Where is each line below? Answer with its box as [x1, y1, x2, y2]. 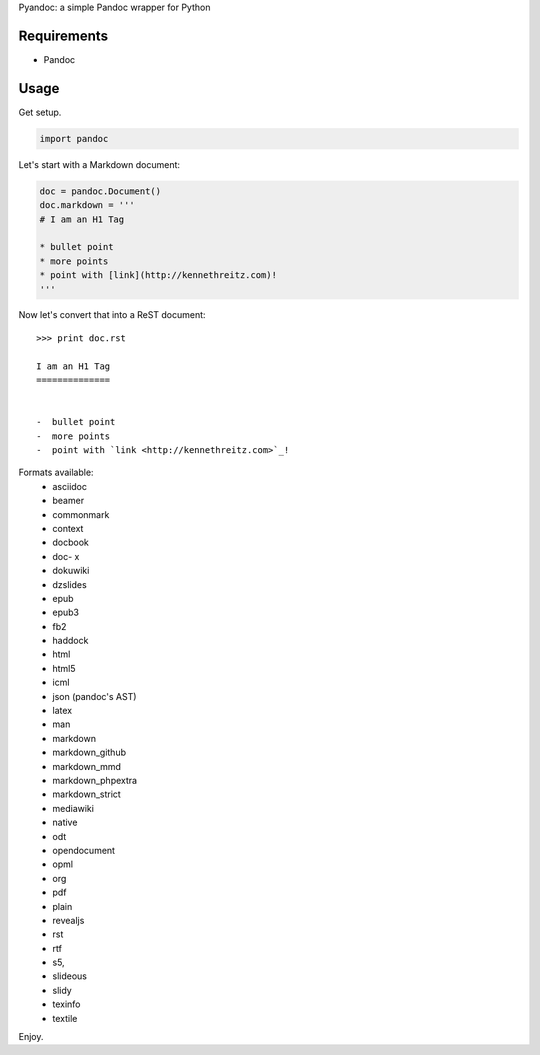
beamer [52, 495, 85, 507]
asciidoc [52, 480, 87, 492]
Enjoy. [18, 1031, 44, 1043]
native [52, 816, 78, 829]
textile [52, 1012, 78, 1024]
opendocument [52, 844, 115, 856]
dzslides [52, 578, 87, 590]
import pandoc [39, 133, 109, 144]
